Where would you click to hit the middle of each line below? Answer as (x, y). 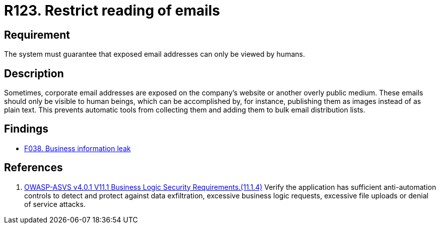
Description (34, 73)
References (33, 168)
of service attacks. (55, 204)
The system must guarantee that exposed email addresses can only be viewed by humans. (155, 54)
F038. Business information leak (78, 148)
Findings (26, 129)
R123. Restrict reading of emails (112, 11)
